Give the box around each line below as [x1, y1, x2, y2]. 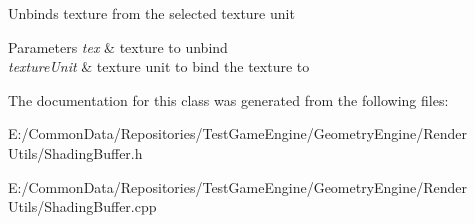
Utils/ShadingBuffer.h [8, 142, 143, 163]
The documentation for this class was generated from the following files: [8, 89, 449, 110]
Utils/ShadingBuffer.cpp [8, 196, 157, 217]
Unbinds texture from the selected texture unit [8, 3, 295, 23]
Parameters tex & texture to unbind [8, 36, 228, 57]
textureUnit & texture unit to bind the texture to [8, 56, 310, 77]
